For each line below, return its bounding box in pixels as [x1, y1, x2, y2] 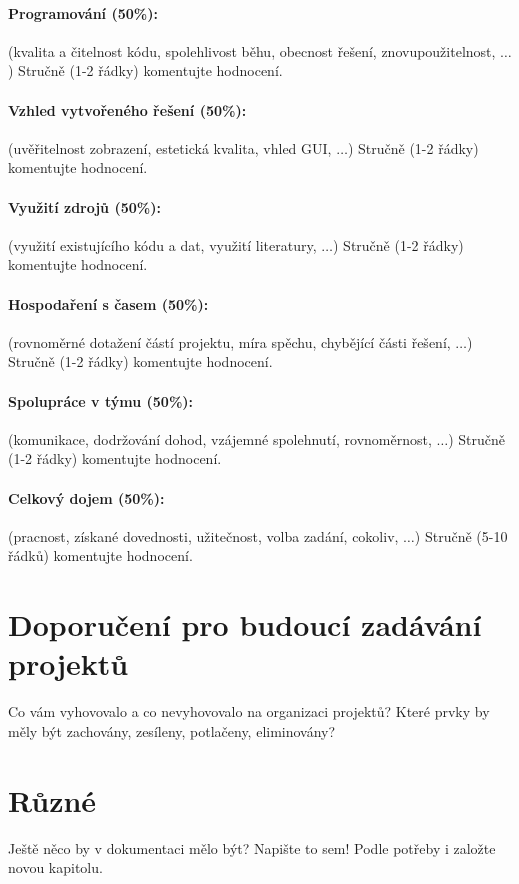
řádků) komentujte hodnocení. [8, 545, 193, 566]
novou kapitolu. [8, 857, 103, 878]
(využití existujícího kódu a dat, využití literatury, [8, 234, 317, 255]
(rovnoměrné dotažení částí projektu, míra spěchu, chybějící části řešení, [8, 331, 451, 352]
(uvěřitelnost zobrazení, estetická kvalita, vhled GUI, [8, 137, 332, 158]
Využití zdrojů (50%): [8, 196, 161, 217]
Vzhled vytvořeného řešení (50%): [8, 99, 247, 120]
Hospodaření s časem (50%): [8, 293, 209, 314]
